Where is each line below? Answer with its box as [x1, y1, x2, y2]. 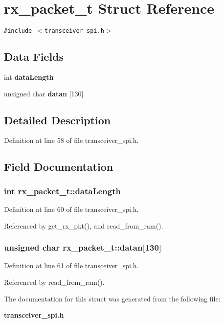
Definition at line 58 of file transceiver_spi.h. [4, 135, 139, 145]
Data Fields [4, 49, 64, 64]
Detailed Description [4, 112, 111, 127]
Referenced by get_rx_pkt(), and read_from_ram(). [4, 220, 163, 231]
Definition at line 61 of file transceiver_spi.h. [4, 260, 139, 271]
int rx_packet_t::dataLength [4, 185, 121, 197]
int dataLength [4, 71, 54, 82]
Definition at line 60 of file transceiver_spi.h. [4, 204, 139, 214]
